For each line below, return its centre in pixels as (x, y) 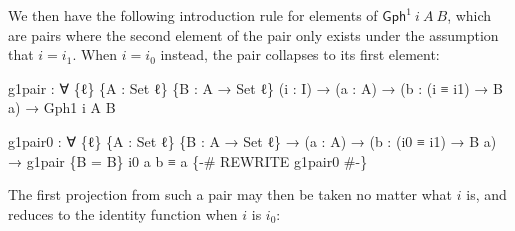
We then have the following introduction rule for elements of (193, 15)
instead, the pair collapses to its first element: (300, 54)
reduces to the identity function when (123, 213)
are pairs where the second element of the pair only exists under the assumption (253, 34)
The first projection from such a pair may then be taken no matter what (230, 194)
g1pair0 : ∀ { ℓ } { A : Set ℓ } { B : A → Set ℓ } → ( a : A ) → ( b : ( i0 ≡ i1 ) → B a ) (252, 140)
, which (469, 15)
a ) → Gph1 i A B (62, 107)
